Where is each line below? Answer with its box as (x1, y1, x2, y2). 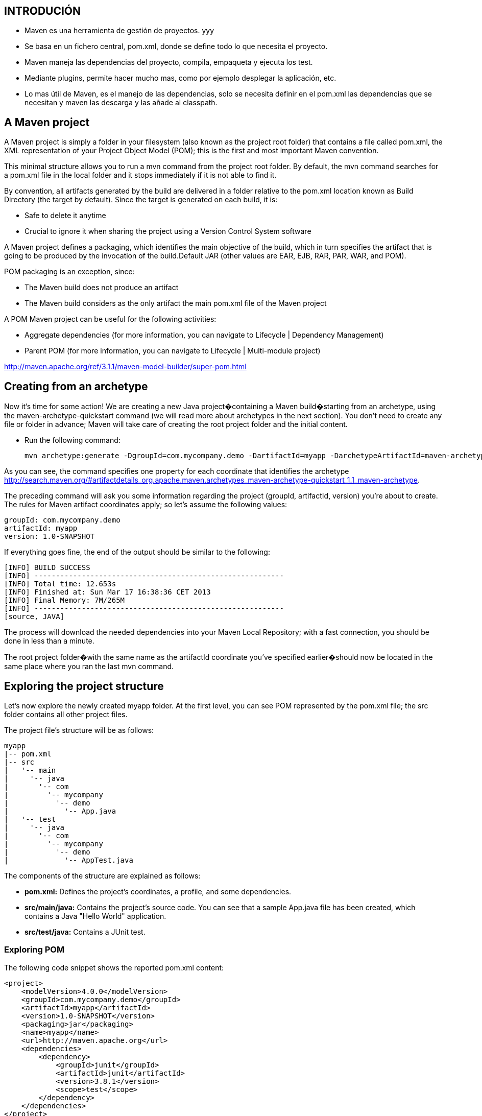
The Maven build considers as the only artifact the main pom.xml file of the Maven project (25, 299, 327, 308)
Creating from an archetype (4, 379, 148, 393)
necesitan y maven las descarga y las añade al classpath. (25, 98, 218, 107)
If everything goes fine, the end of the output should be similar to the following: (4, 548, 270, 557)
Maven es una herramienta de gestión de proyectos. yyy (25, 26, 214, 35)
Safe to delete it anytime (25, 211, 106, 220)
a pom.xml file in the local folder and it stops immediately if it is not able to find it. (4, 171, 277, 180)
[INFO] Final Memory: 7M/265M (4, 596, 125, 605)
